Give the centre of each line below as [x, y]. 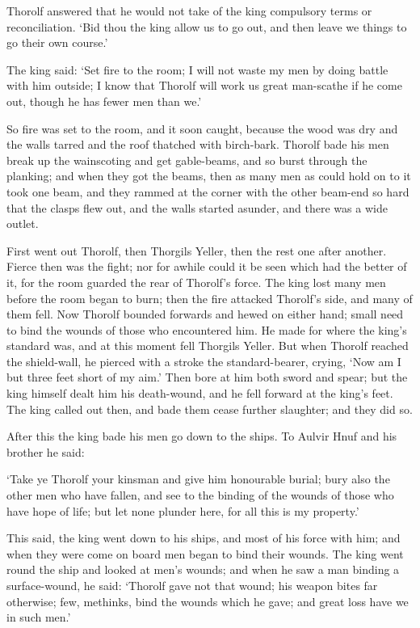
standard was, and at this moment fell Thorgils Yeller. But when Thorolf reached [208, 346]
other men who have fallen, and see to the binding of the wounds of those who [200, 495]
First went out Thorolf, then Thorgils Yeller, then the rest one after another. [197, 250]
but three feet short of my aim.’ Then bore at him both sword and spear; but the [207, 377]
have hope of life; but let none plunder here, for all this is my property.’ [183, 510]
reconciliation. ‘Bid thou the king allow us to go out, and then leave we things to [207, 26]
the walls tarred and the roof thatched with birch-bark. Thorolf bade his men [198, 144]
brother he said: [46, 451]
